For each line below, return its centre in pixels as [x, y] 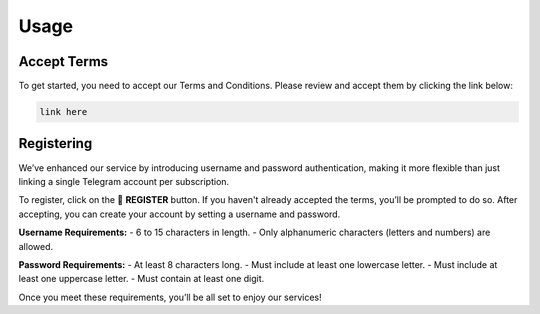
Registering [55, 143]
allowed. [36, 246]
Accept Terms [63, 61]
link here [63, 112]
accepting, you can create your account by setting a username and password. [179, 214]
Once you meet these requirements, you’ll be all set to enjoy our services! [170, 297]
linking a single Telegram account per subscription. [124, 181]
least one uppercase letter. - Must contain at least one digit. [141, 279]
